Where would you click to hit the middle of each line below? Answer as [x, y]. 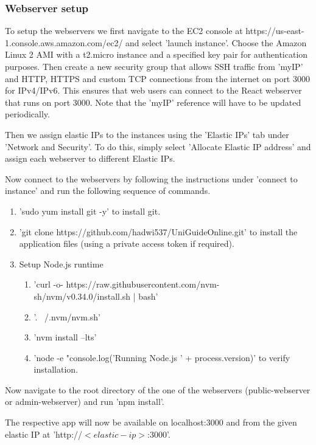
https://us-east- [275, 31]
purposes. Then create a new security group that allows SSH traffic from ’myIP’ [154, 66]
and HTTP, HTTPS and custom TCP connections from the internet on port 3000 [157, 78]
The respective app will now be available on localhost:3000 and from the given [151, 422]
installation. [56, 369]
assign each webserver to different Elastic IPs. [90, 158]
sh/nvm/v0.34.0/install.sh [82, 296]
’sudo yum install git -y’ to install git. [90, 211]
